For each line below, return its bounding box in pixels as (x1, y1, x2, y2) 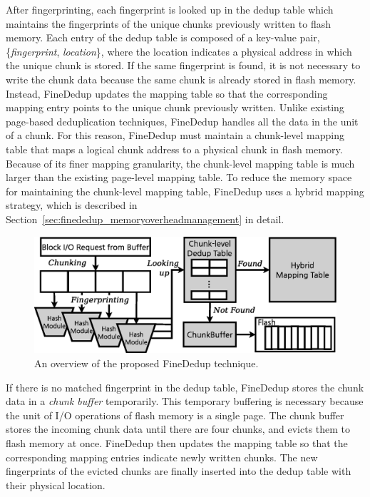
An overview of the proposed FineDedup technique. (34, 356, 259, 371)
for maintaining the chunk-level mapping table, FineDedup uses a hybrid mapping (6, 183, 364, 198)
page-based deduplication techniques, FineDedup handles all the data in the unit (6, 113, 359, 128)
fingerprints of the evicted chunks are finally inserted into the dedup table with (6, 463, 351, 478)
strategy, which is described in (6, 198, 138, 212)
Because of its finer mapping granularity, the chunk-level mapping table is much (6, 155, 355, 170)
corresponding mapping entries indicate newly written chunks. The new (6, 449, 318, 464)
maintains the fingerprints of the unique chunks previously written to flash (6, 16, 331, 31)
